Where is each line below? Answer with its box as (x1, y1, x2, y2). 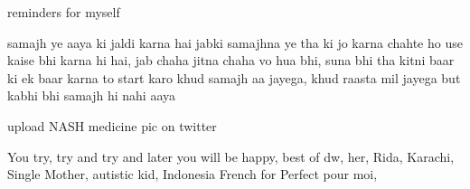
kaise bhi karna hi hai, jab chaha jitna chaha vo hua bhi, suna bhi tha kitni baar (7, 51, 455, 70)
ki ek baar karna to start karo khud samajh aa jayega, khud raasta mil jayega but (7, 68, 461, 87)
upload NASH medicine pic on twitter (7, 116, 217, 135)
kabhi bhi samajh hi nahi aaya (7, 86, 176, 105)
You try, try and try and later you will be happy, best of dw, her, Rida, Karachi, (7, 146, 455, 165)
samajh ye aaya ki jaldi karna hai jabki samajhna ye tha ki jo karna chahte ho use (7, 33, 463, 52)
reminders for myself (7, 3, 120, 21)
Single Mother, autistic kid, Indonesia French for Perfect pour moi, (7, 165, 378, 184)
